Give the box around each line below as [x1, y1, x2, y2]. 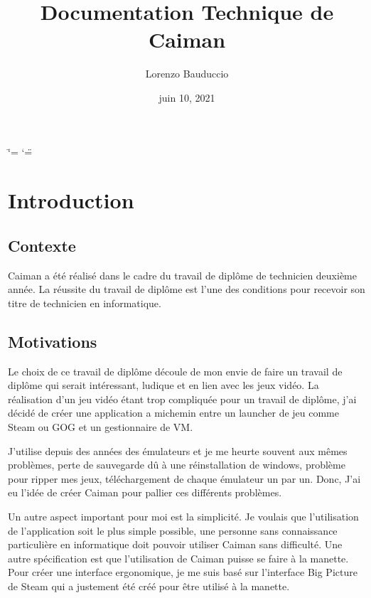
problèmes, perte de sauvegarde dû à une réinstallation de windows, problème [8, 457, 345, 472]
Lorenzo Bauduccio [145, 66, 229, 81]
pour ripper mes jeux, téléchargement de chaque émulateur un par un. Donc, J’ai [8, 471, 361, 486]
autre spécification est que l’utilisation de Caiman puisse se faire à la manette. [8, 550, 349, 565]
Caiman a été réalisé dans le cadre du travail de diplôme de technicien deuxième [8, 267, 357, 282]
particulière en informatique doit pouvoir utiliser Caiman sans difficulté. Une [8, 537, 343, 552]
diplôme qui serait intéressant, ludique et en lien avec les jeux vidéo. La [8, 378, 319, 393]
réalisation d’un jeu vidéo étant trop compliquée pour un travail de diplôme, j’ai [8, 391, 357, 406]
